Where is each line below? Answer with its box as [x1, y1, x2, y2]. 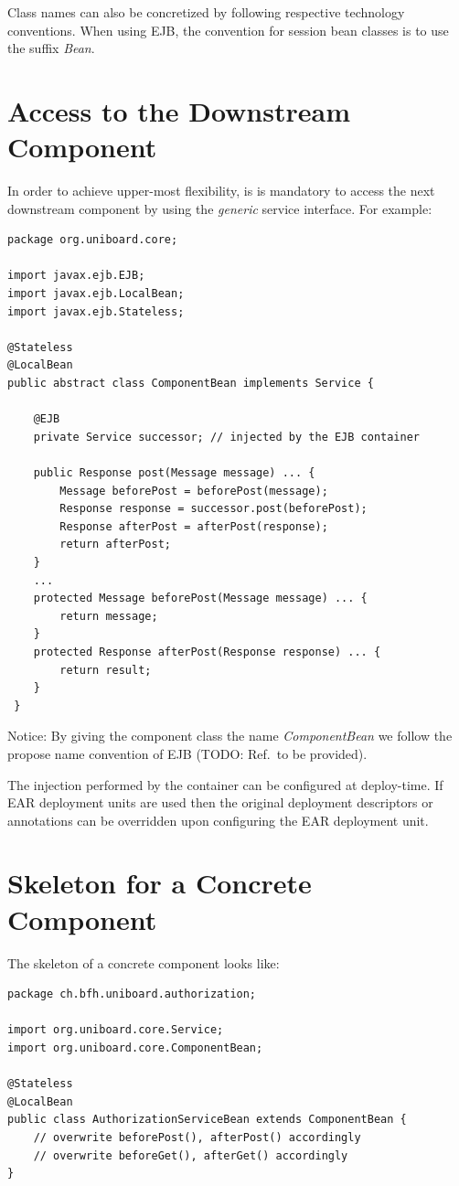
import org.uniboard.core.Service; [7, 1023, 224, 1037]
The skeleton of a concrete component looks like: [7, 953, 280, 972]
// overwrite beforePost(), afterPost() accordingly [33, 1130, 361, 1144]
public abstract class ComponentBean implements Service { [7, 377, 374, 390]
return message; [59, 609, 158, 623]
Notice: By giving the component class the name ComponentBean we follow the [7, 726, 453, 745]
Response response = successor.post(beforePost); [59, 502, 368, 516]
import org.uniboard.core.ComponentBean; [7, 1041, 263, 1054]
